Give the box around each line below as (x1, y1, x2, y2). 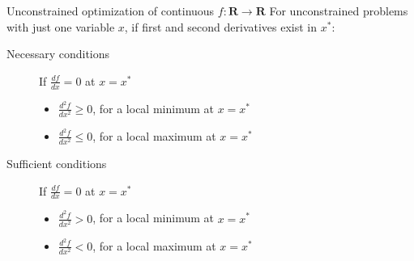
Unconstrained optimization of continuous (6, 2, 215, 19)
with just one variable (6, 18, 115, 35)
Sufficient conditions (6, 155, 107, 172)
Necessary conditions (6, 45, 110, 62)
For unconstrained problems (269, 2, 408, 19)
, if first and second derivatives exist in (124, 18, 318, 35)
